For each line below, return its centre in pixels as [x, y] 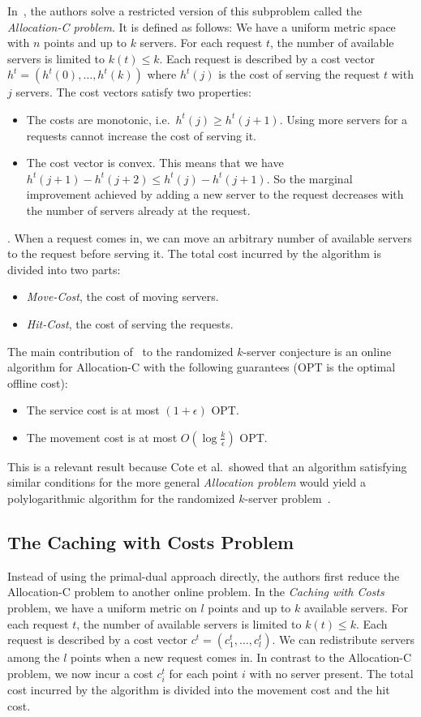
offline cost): [38, 382]
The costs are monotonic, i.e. [98, 119]
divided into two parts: [64, 269]
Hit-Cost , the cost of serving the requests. [130, 323]
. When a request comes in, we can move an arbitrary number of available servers [210, 237]
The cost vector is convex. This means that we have [155, 163]
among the [34, 657]
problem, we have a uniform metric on [102, 608]
